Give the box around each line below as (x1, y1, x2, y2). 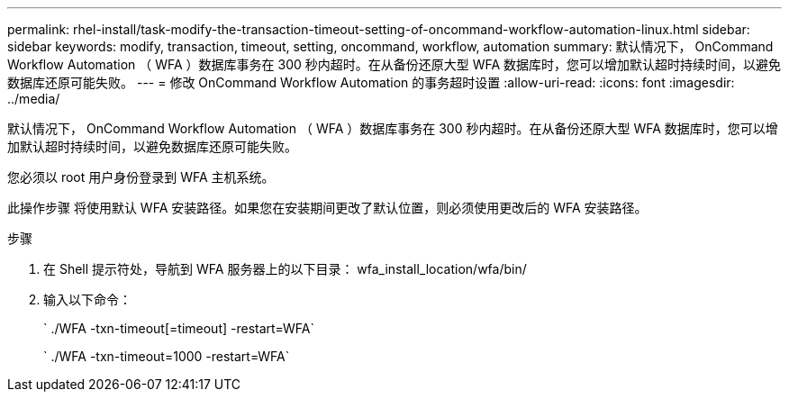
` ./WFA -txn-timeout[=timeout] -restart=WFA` (43, 321, 314, 336)
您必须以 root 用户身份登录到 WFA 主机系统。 (7, 169, 275, 185)
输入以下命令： (43, 292, 131, 307)
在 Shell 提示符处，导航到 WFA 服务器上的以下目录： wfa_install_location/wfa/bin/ (43, 261, 527, 277)
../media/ (7, 91, 60, 106)
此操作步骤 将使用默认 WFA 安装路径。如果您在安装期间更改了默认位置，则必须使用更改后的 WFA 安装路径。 (7, 200, 648, 215)
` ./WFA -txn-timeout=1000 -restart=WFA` (43, 349, 290, 364)
